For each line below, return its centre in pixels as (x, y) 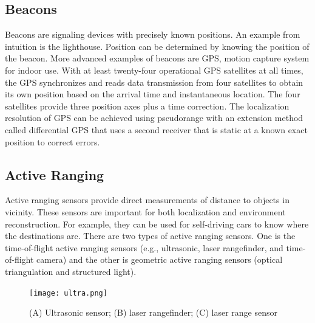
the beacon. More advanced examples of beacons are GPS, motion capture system (157, 58)
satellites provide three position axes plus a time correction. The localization (147, 106)
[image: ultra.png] (68, 293)
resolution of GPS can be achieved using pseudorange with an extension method (154, 118)
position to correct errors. (52, 141)
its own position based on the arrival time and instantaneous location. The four (153, 94)
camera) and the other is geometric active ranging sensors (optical (160, 259)
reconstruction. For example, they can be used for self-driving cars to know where (157, 224)
